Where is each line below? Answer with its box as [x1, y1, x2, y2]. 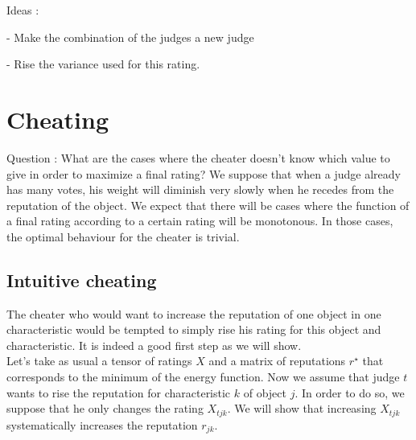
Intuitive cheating [6, 267, 157, 292]
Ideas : [6, 2, 39, 18]
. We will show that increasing [227, 400, 377, 417]
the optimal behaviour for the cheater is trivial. [6, 228, 240, 245]
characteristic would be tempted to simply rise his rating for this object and [6, 321, 381, 338]
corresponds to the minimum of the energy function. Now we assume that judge [6, 368, 400, 385]
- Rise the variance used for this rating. [6, 56, 200, 72]
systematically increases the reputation [6, 416, 198, 433]
